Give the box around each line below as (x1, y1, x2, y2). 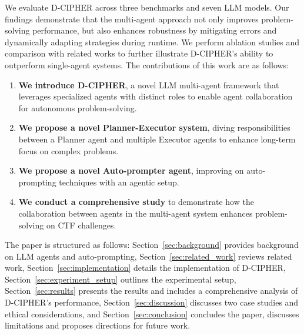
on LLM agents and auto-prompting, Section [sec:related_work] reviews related (5, 250, 292, 262)
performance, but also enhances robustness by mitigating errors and (32, 24, 277, 37)
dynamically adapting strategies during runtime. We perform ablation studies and (5, 35, 300, 48)
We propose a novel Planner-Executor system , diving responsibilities (18, 121, 290, 134)
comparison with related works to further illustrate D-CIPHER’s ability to (5, 47, 273, 59)
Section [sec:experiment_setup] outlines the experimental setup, (5, 273, 236, 285)
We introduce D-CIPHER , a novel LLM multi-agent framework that (18, 78, 279, 91)
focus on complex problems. (18, 144, 119, 157)
